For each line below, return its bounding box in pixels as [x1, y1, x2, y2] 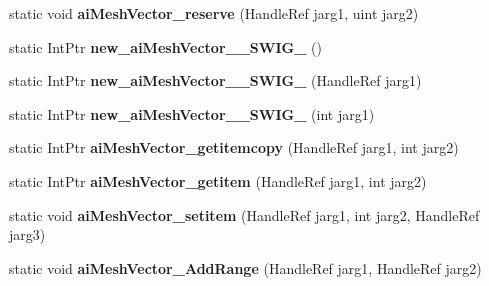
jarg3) [9, 224, 46, 245]
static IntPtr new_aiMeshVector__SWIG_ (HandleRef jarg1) [9, 70, 422, 91]
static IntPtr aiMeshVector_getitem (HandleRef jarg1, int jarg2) [9, 170, 427, 191]
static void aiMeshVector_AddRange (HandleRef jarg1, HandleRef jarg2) [9, 257, 482, 278]
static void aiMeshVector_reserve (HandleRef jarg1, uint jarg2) [9, 3, 419, 23]
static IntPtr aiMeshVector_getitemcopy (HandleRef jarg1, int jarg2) [9, 137, 459, 158]
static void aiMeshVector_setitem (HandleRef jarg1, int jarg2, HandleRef [9, 204, 480, 225]
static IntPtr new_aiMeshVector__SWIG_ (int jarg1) [9, 103, 375, 124]
